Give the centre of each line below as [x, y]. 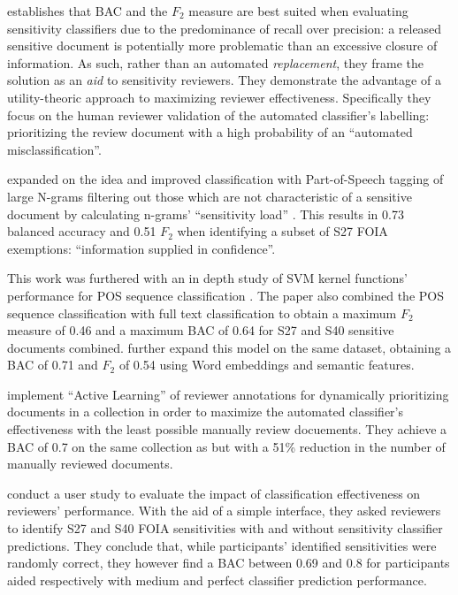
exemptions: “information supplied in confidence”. [141, 248]
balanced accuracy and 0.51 [82, 231]
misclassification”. [54, 149]
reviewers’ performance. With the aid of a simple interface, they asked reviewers [224, 511]
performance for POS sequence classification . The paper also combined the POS [225, 295]
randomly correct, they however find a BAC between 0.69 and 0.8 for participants [229, 563]
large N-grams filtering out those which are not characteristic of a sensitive [210, 196]
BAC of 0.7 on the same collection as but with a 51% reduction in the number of [226, 446]
